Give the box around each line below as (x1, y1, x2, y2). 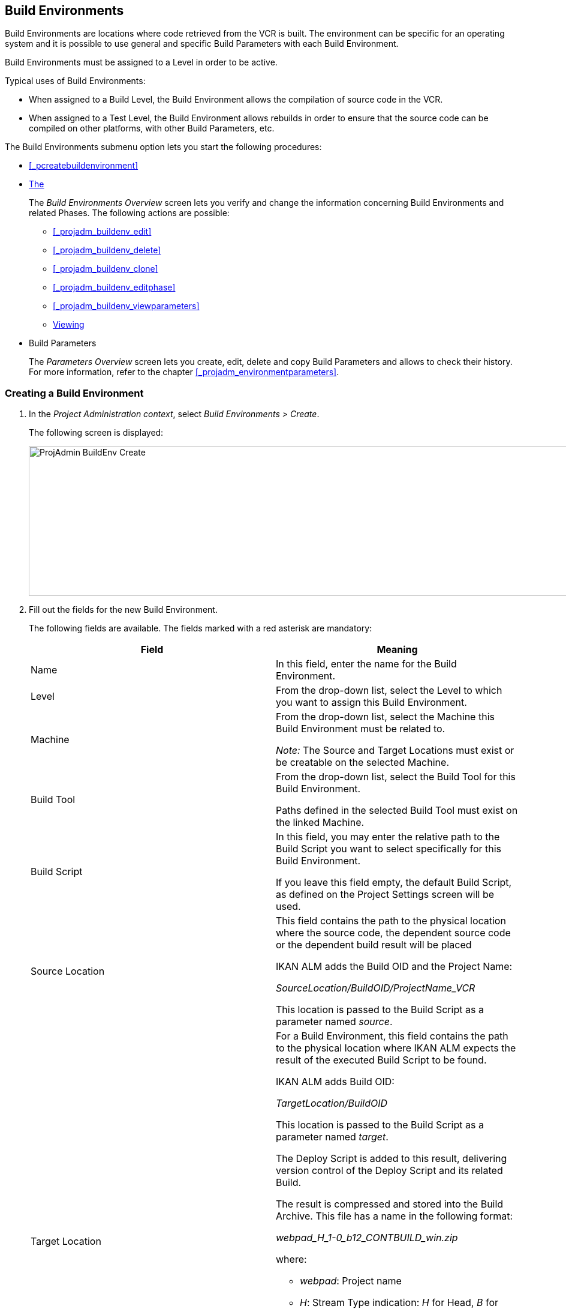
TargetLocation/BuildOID (276, 1097, 388, 1110)
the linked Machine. (276, 816, 365, 829)
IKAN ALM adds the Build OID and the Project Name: (276, 960, 513, 973)
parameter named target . (276, 1131, 389, 1143)
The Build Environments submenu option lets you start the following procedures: (5, 142, 322, 152)
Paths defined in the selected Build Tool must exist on (276, 804, 518, 817)
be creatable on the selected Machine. (276, 756, 449, 769)
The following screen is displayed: (29, 427, 164, 438)
